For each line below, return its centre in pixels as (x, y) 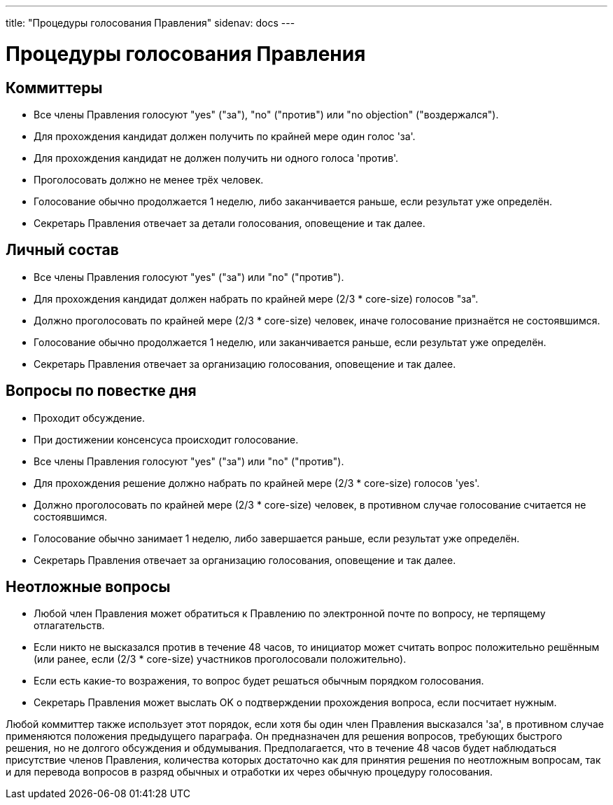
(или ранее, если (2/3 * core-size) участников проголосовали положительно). (220, 659)
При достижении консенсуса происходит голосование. (166, 439)
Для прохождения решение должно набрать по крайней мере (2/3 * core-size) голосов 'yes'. (257, 483)
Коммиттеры (54, 88)
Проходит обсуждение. (89, 418)
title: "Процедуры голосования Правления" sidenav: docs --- (150, 23)
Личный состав (62, 250)
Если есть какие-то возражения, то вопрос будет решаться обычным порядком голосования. (259, 681)
